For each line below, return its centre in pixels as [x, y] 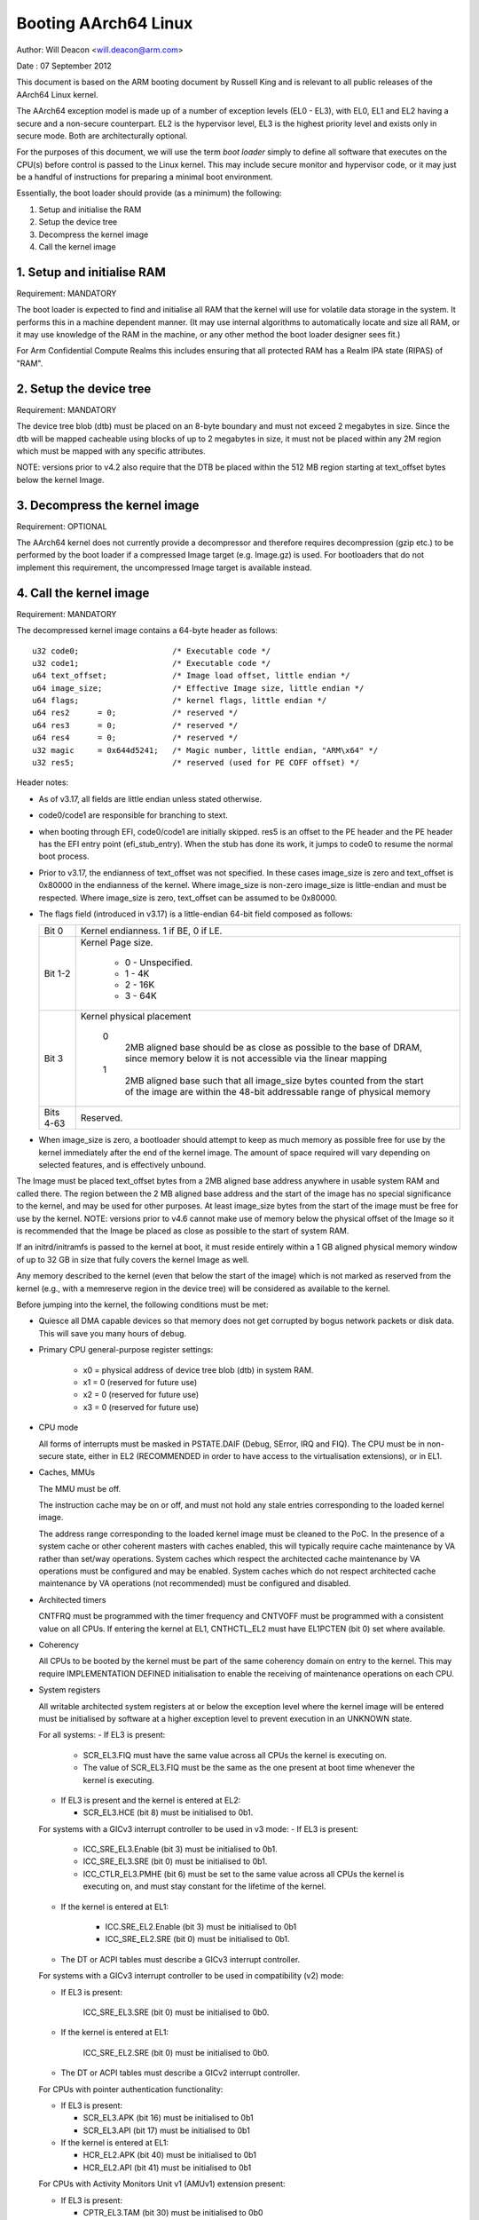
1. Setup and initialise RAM [91, 272]
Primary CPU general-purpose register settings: [126, 1350]
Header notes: [43, 782]
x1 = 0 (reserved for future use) [140, 1382]
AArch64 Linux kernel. [57, 94]
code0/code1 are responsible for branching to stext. [133, 815]
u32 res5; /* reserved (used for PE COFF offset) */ [196, 763]
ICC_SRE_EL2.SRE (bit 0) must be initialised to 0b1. [197, 1939]
